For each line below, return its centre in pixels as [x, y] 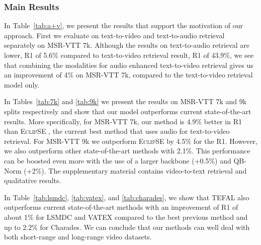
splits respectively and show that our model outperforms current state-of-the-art [128, 111]
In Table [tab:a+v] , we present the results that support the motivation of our [123, 25]
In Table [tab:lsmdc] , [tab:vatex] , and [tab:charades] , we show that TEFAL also [127, 197]
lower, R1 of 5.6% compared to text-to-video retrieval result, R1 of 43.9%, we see [129, 55]
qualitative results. [33, 180]
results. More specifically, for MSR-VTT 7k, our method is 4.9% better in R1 [123, 121]
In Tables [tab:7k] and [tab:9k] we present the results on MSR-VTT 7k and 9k [125, 101]
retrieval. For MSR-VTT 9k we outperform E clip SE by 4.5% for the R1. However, [131, 141]
